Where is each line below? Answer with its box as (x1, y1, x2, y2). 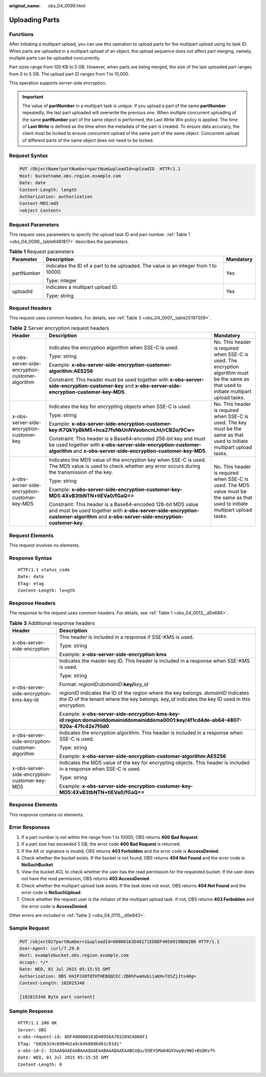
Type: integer (46, 277, 77, 284)
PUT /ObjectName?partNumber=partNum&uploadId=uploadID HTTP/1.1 (19, 166, 181, 172)
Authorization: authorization (19, 194, 93, 199)
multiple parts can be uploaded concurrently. (9, 55, 100, 61)
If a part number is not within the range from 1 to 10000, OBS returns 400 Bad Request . (21, 834, 199, 840)
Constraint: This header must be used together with (48, 376, 169, 383)
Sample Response (9, 1008, 54, 1015)
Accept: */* (19, 959, 49, 965)
